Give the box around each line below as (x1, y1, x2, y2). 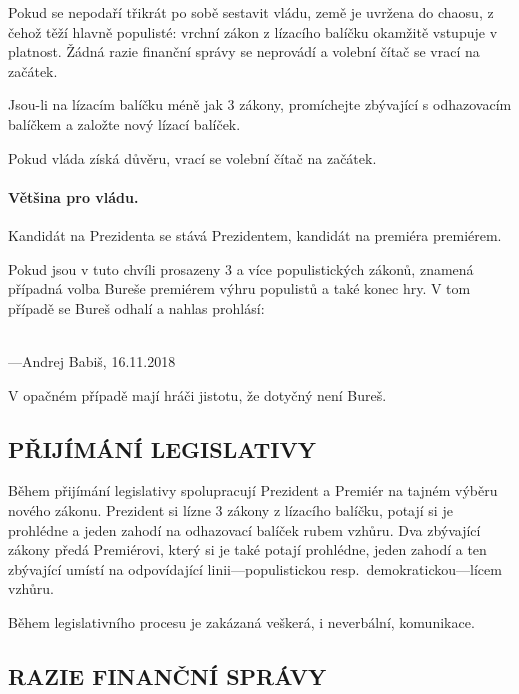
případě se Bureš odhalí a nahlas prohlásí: (8, 297, 265, 318)
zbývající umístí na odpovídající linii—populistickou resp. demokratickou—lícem (8, 558, 502, 579)
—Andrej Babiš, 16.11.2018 (8, 350, 176, 371)
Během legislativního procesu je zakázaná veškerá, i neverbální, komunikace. (8, 611, 475, 632)
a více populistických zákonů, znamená (236, 258, 474, 279)
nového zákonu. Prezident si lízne (8, 499, 211, 520)
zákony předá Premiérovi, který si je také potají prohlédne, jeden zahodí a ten (8, 539, 487, 560)
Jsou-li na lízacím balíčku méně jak (8, 94, 223, 115)
